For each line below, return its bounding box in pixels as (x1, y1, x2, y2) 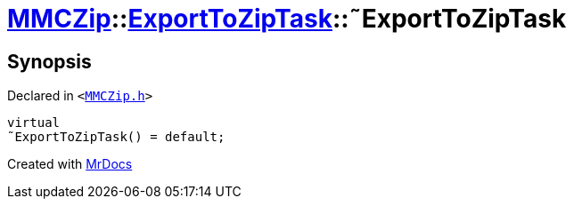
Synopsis (7, 50, 92, 73)
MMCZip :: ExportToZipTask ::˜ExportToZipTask (7, 4, 567, 34)
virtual (7, 115, 61, 131)
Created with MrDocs (7, 156, 133, 172)
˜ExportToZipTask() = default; (7, 130, 225, 145)
